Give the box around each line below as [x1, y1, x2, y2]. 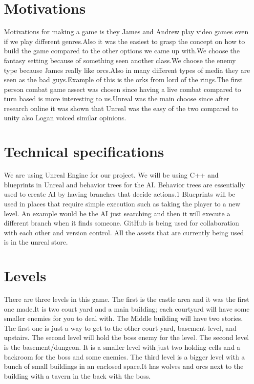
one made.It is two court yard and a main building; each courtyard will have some [4, 303, 250, 314]
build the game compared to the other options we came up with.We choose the [4, 45, 240, 56]
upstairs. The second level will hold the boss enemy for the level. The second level [4, 332, 249, 342]
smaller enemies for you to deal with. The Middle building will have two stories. [4, 313, 243, 323]
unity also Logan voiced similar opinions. [4, 113, 127, 123]
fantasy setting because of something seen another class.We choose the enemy [4, 55, 236, 65]
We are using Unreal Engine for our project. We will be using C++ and [4, 170, 219, 180]
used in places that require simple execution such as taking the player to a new [4, 198, 240, 208]
